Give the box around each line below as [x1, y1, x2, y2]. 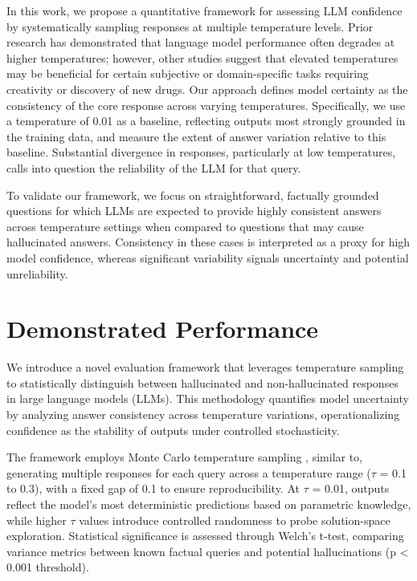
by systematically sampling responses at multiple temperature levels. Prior [6, 18, 374, 35]
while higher [6, 511, 67, 528]
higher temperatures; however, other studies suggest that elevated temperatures [6, 49, 399, 66]
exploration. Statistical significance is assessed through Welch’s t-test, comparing [6, 527, 404, 544]
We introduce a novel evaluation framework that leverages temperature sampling [6, 359, 404, 376]
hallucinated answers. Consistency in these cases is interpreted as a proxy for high [6, 234, 411, 250]
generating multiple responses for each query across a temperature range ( [6, 464, 371, 481]
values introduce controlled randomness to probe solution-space [79, 511, 390, 528]
